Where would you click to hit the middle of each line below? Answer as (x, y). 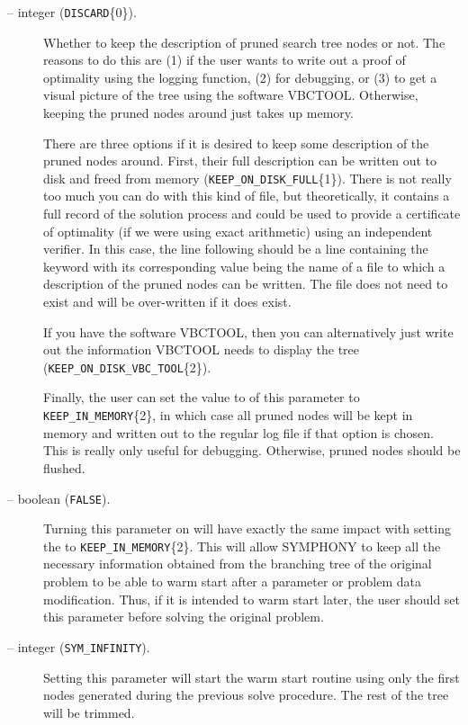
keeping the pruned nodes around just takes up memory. (198, 113)
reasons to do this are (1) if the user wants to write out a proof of (225, 60)
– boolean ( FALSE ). (59, 498)
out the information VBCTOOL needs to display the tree (202, 349)
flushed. (64, 467)
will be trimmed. (89, 712)
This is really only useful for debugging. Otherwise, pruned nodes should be (252, 450)
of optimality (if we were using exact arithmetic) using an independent (238, 231)
